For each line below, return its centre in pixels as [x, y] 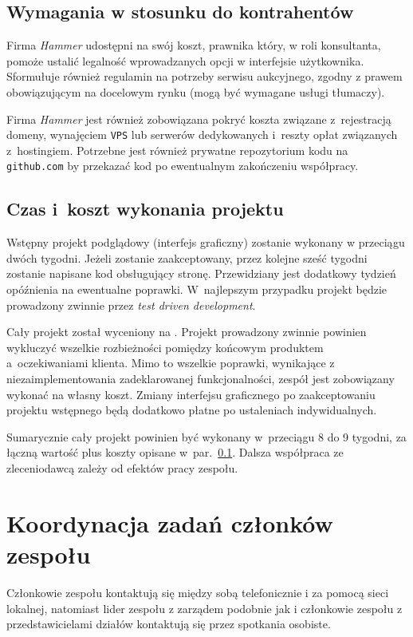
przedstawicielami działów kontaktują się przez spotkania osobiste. [169, 624]
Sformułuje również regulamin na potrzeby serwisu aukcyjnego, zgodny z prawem [205, 76]
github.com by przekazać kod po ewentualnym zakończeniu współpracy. [183, 166]
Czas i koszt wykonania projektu [145, 209]
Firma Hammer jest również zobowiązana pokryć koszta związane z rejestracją [199, 119]
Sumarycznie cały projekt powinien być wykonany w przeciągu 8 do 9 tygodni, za [206, 436]
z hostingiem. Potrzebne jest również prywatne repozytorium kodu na [177, 150]
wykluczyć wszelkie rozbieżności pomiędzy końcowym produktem [165, 347]
